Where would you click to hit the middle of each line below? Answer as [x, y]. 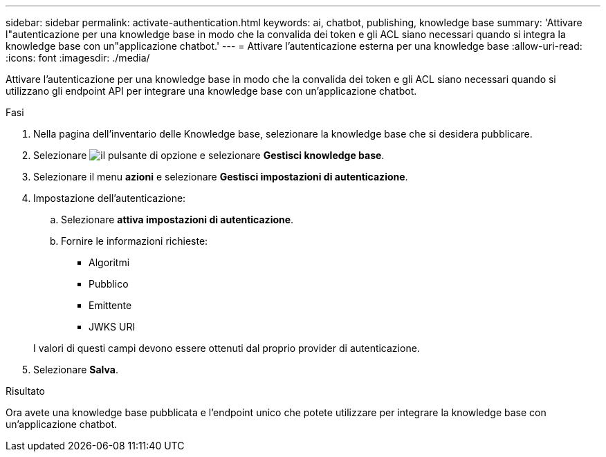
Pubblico [109, 284]
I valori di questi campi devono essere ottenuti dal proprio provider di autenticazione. [227, 348]
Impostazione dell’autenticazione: [110, 198]
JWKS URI [112, 327]
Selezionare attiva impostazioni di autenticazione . [177, 220]
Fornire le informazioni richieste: [135, 241]
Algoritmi [109, 262]
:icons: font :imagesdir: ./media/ [78, 58]
